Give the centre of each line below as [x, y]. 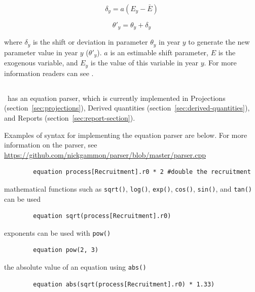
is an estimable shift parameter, [159, 52]
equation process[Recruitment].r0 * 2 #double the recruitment [142, 172]
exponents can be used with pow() [58, 232]
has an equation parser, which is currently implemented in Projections [116, 98]
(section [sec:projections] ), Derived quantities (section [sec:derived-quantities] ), [127, 108]
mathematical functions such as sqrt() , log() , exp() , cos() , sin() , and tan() [128, 188]
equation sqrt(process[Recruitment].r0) [102, 216]
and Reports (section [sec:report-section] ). [70, 117]
